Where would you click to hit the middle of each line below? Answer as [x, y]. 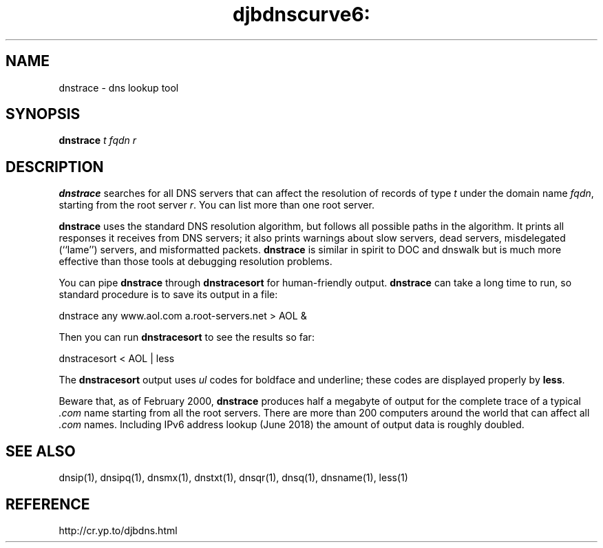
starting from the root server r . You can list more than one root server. [216, 205]
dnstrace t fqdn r [98, 140]
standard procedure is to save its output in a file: [168, 295]
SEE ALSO [41, 451]
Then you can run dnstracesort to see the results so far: [187, 337]
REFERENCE [48, 504]
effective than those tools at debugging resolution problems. [195, 262]
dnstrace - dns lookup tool [119, 87]
